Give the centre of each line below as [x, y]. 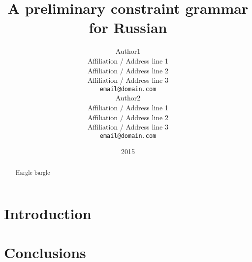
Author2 [128, 98]
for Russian [128, 27]
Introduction [48, 213]
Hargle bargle [33, 172]
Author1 [128, 51]
